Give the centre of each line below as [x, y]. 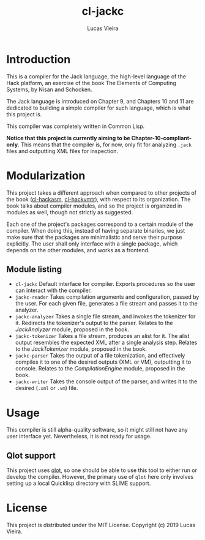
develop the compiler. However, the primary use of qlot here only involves [100, 477]
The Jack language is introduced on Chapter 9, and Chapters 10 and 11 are [100, 101]
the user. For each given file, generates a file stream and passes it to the [106, 304]
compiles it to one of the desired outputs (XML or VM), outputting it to [103, 362]
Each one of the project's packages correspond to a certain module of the [100, 224]
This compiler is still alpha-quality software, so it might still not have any [97, 430]
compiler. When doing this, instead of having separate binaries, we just [96, 230]
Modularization [46, 175]
